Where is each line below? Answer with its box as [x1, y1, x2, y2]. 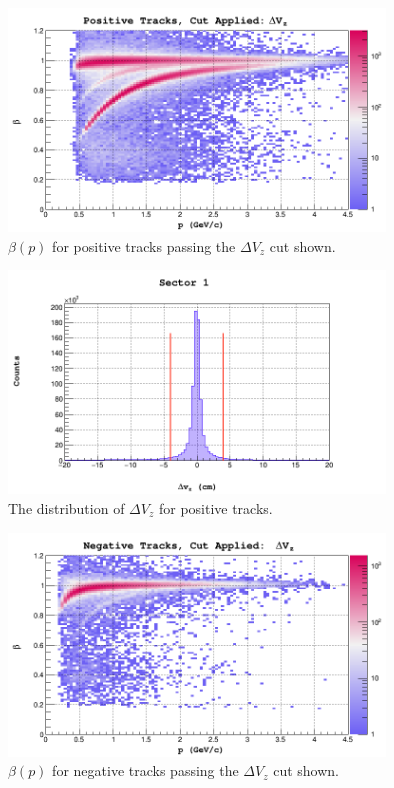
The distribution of [8, 497, 125, 518]
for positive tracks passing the [52, 235, 236, 256]
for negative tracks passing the [52, 760, 239, 781]
